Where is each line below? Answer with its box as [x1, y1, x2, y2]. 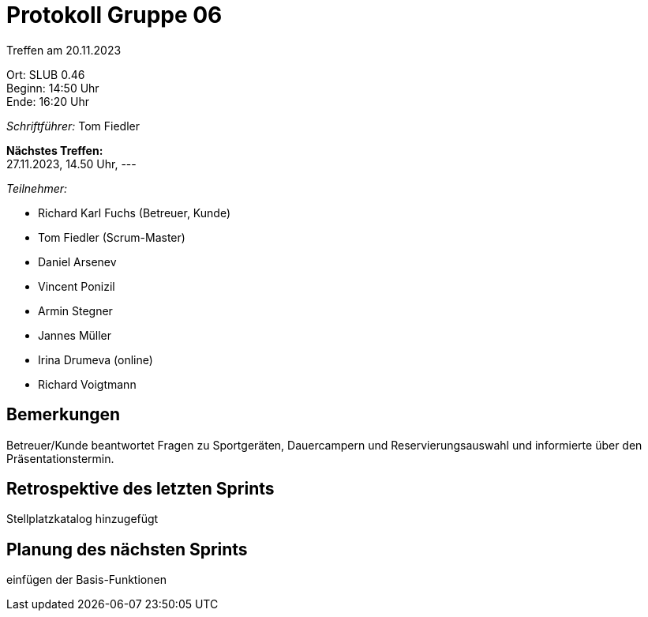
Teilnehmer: [6, 181, 68, 195]
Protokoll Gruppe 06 [6, 2, 223, 28]
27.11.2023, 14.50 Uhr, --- [6, 156, 137, 171]
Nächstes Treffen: [6, 143, 103, 157]
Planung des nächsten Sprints [6, 539, 248, 559]
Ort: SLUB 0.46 [6, 67, 85, 81]
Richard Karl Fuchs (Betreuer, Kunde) [38, 205, 231, 220]
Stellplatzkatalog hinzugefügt [6, 512, 159, 526]
